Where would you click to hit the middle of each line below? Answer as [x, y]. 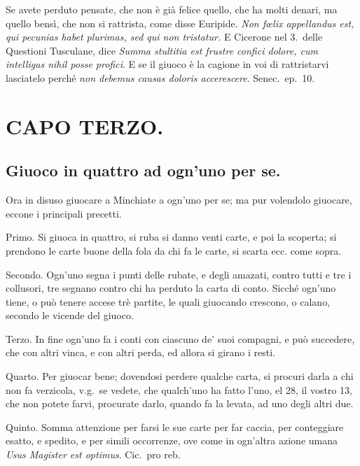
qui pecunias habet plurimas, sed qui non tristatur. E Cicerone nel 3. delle [164, 37]
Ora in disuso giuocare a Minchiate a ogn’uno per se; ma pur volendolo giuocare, [179, 200]
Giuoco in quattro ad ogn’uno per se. [143, 170]
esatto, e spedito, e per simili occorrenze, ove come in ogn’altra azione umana [172, 440]
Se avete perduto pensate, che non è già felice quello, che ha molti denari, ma [172, 9]
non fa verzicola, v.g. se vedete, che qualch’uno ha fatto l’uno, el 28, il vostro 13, [179, 389]
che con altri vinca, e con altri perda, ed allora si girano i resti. [140, 352]
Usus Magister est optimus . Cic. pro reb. [93, 454]
